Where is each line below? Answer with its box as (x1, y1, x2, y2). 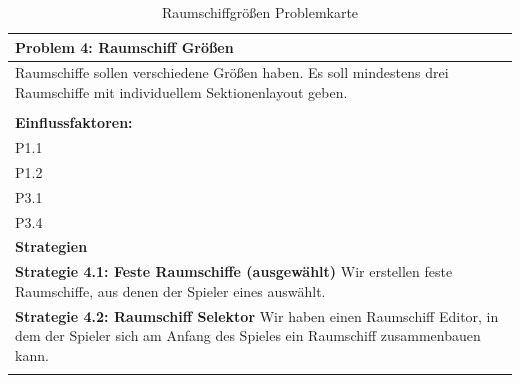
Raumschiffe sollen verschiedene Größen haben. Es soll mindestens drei (15, 62, 449, 83)
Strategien (15, 236, 88, 257)
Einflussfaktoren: (15, 112, 133, 133)
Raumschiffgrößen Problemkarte (161, 2, 359, 22)
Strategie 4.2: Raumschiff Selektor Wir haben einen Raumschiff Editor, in (15, 305, 499, 326)
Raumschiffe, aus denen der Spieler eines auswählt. (15, 280, 326, 301)
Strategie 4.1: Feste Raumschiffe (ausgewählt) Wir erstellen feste (15, 261, 453, 282)
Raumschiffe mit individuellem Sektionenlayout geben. (15, 82, 348, 103)
